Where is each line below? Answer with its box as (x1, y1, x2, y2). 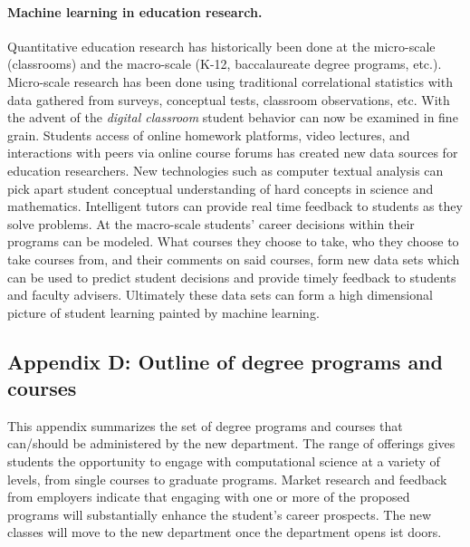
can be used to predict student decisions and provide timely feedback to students (7, 267, 456, 286)
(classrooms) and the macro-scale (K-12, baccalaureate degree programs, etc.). (7, 54, 442, 73)
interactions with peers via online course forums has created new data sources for (7, 143, 458, 162)
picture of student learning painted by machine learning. (7, 302, 320, 321)
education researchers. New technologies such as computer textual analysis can (7, 160, 444, 179)
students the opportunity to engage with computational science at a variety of (7, 452, 440, 471)
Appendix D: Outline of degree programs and (7, 347, 443, 375)
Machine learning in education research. (7, 2, 263, 21)
